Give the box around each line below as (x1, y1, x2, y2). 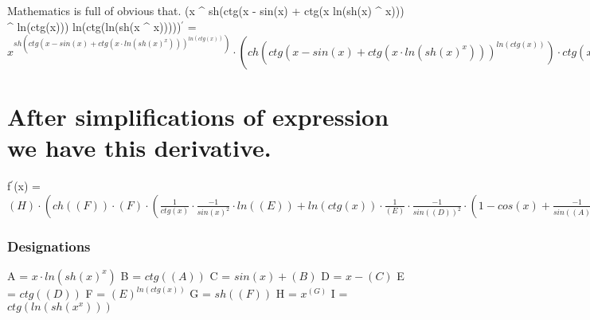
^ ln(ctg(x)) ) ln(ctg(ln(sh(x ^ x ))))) (7, 18, 182, 34)
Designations (7, 236, 91, 256)
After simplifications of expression (7, 100, 389, 132)
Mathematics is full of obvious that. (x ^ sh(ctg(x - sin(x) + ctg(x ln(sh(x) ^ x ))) (7, 2, 404, 18)
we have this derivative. (7, 131, 272, 164)
